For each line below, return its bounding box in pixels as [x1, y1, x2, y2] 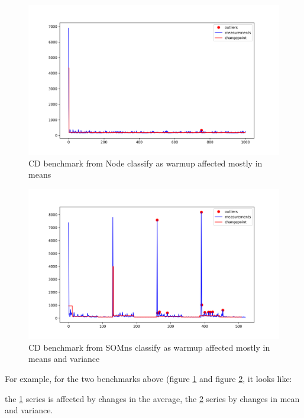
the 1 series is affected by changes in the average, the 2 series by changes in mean [5, 392, 300, 404]
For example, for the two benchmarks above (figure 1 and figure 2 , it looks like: [5, 373, 292, 385]
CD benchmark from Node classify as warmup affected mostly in [28, 156, 263, 169]
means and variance [28, 352, 100, 365]
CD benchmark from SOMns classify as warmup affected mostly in [28, 341, 270, 353]
